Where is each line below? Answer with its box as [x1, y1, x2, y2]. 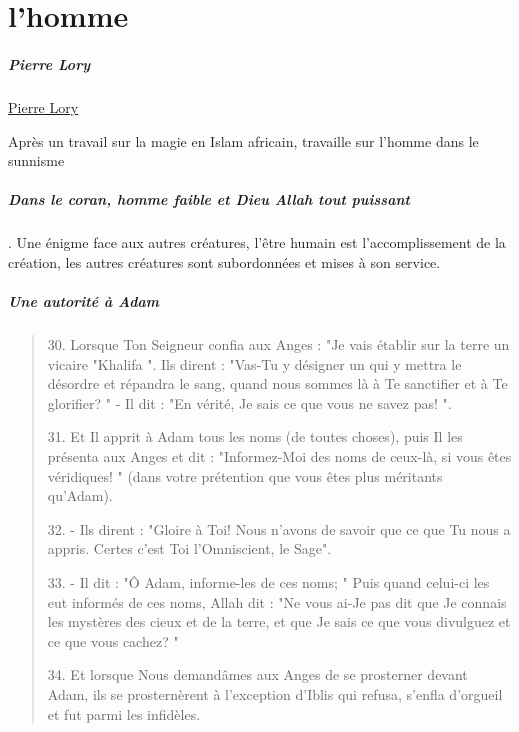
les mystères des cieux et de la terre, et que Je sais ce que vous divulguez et [47, 611, 511, 632]
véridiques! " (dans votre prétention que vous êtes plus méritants [47, 465, 443, 486]
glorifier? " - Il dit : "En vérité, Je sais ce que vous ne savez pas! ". [47, 392, 452, 413]
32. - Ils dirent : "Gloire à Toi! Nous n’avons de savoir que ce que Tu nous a [47, 518, 511, 539]
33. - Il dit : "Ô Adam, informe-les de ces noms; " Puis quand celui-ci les [47, 571, 490, 592]
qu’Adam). [47, 485, 113, 506]
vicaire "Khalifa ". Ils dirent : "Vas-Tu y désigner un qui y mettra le [47, 353, 462, 374]
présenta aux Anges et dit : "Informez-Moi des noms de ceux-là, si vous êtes [47, 446, 512, 466]
